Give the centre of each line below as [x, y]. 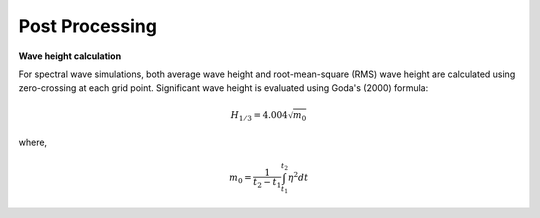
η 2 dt [298, 176]
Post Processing [87, 26]
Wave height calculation [70, 56]
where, [33, 142]
